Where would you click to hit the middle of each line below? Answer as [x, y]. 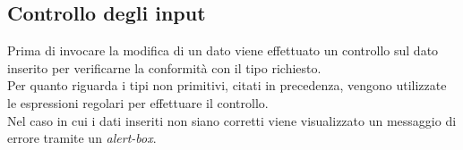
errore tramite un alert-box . [82, 138]
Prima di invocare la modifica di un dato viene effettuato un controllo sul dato [223, 50]
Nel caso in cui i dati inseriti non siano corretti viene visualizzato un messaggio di [232, 120]
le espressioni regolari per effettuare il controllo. [138, 102]
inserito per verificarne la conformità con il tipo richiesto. [164, 67]
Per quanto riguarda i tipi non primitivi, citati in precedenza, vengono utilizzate [227, 85]
